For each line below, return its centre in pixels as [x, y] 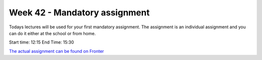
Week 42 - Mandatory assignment [79, 12]
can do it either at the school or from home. [52, 33]
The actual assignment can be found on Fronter [57, 51]
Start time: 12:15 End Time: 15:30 [41, 42]
